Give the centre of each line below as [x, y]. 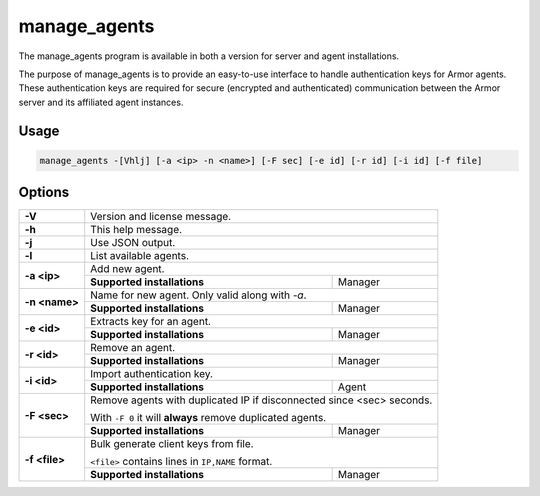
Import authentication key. [152, 374]
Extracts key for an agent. [151, 322]
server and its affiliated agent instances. [101, 102]
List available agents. [140, 256]
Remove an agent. [133, 348]
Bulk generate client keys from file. [172, 444]
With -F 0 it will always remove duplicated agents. [208, 418]
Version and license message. [161, 217]
